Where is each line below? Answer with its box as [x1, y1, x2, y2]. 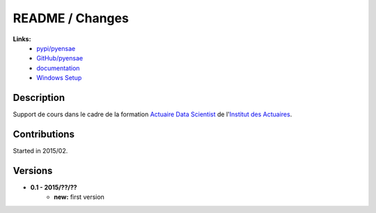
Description [13, 91, 65, 104]
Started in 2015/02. [13, 146, 68, 155]
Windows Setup [36, 74, 82, 82]
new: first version [54, 193, 104, 201]
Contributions [13, 128, 75, 140]
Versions [13, 164, 53, 177]
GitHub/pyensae [36, 54, 84, 63]
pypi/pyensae [36, 44, 76, 52]
